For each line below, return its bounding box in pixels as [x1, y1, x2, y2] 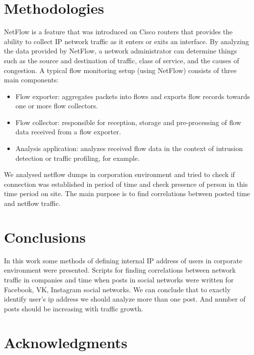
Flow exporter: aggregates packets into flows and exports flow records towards [15, 91, 250, 101]
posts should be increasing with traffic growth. [4, 303, 143, 313]
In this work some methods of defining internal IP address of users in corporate [4, 255, 242, 265]
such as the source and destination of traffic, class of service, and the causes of [4, 55, 239, 65]
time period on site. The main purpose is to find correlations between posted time [4, 188, 250, 199]
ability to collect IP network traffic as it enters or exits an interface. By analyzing [4, 36, 249, 46]
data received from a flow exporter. [15, 127, 121, 137]
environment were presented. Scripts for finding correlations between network [4, 265, 236, 275]
